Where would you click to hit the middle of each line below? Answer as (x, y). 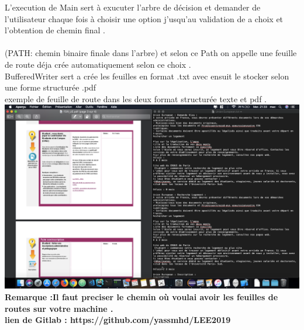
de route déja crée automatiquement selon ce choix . (98, 64)
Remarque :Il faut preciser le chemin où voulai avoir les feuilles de (141, 296)
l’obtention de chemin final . (55, 30)
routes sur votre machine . (59, 308)
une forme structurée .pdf (51, 87)
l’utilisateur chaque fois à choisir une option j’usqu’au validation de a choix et (144, 18)
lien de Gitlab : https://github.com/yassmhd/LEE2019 (118, 320)
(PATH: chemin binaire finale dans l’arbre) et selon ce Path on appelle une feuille (151, 53)
